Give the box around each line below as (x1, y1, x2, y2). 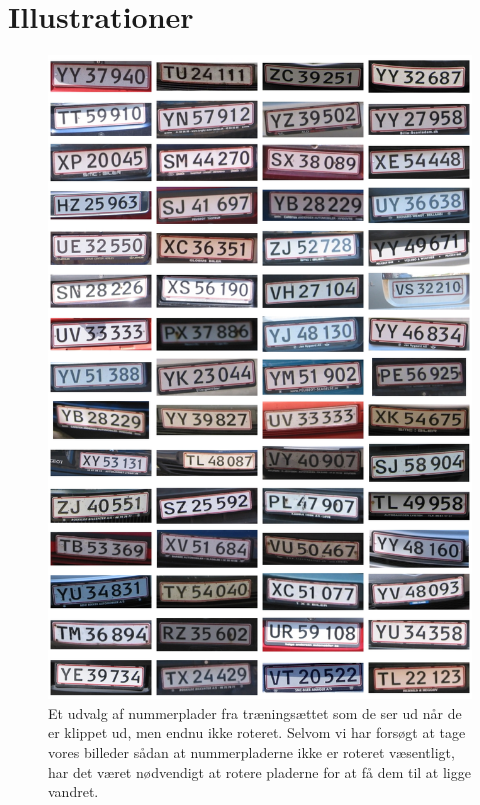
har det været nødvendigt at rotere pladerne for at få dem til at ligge (48, 761, 471, 782)
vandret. (48, 781, 99, 802)
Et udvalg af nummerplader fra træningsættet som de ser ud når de (48, 702, 462, 723)
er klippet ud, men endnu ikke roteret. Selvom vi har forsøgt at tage (48, 722, 466, 743)
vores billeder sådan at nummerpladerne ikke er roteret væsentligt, (48, 742, 455, 763)
